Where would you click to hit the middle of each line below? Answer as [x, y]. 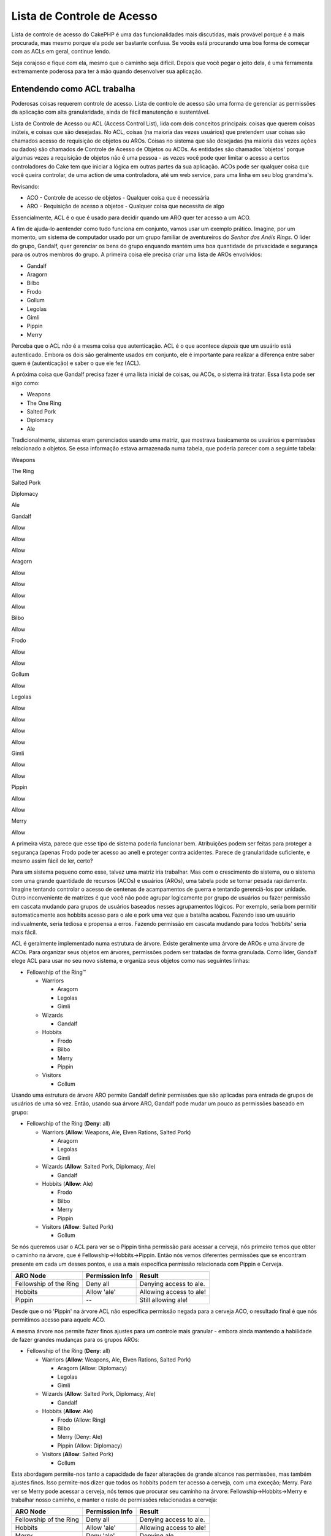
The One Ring [44, 403]
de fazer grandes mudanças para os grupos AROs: [75, 1340]
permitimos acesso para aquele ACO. [58, 1320]
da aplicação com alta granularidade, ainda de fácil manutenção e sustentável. [111, 112]
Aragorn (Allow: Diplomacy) [92, 1368]
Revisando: [25, 186]
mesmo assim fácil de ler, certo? [52, 861]
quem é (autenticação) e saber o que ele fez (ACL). [76, 363]
